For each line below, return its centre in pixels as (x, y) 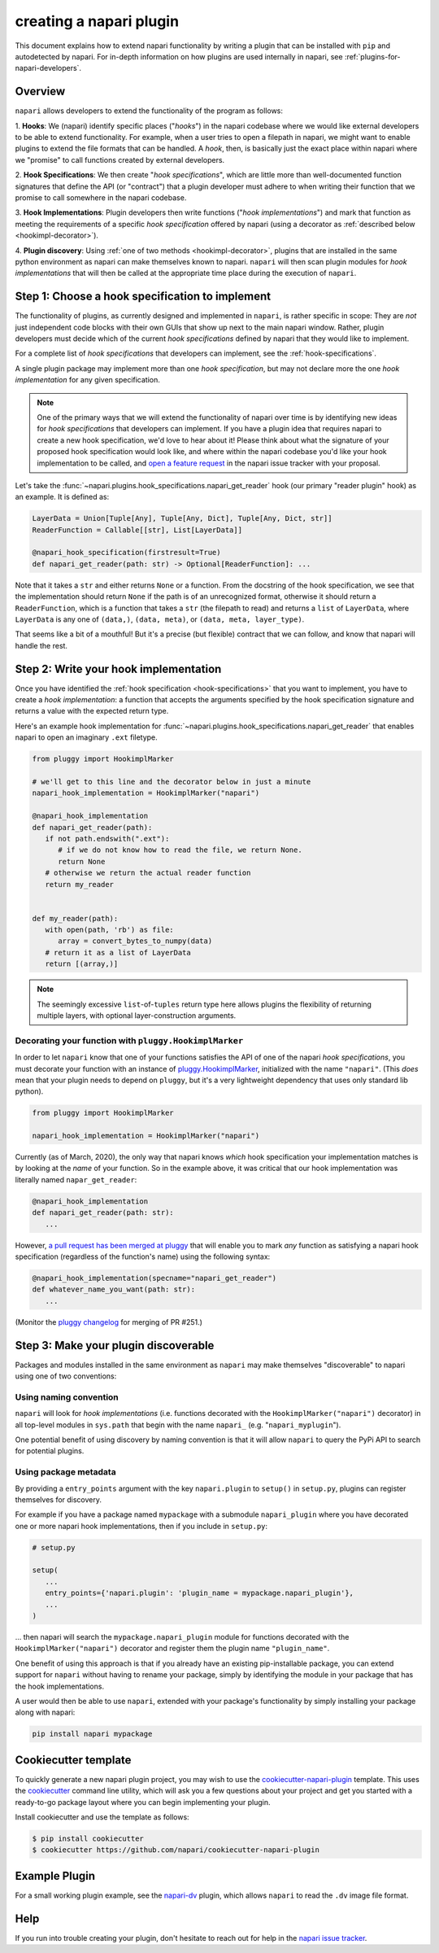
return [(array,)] (82, 964)
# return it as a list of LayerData (118, 952)
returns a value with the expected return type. (92, 711)
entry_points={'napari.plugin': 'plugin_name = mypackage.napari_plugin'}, (199, 1593)
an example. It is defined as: (62, 497)
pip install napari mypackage (92, 1734)
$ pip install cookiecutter (88, 1838)
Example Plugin (55, 1876)
